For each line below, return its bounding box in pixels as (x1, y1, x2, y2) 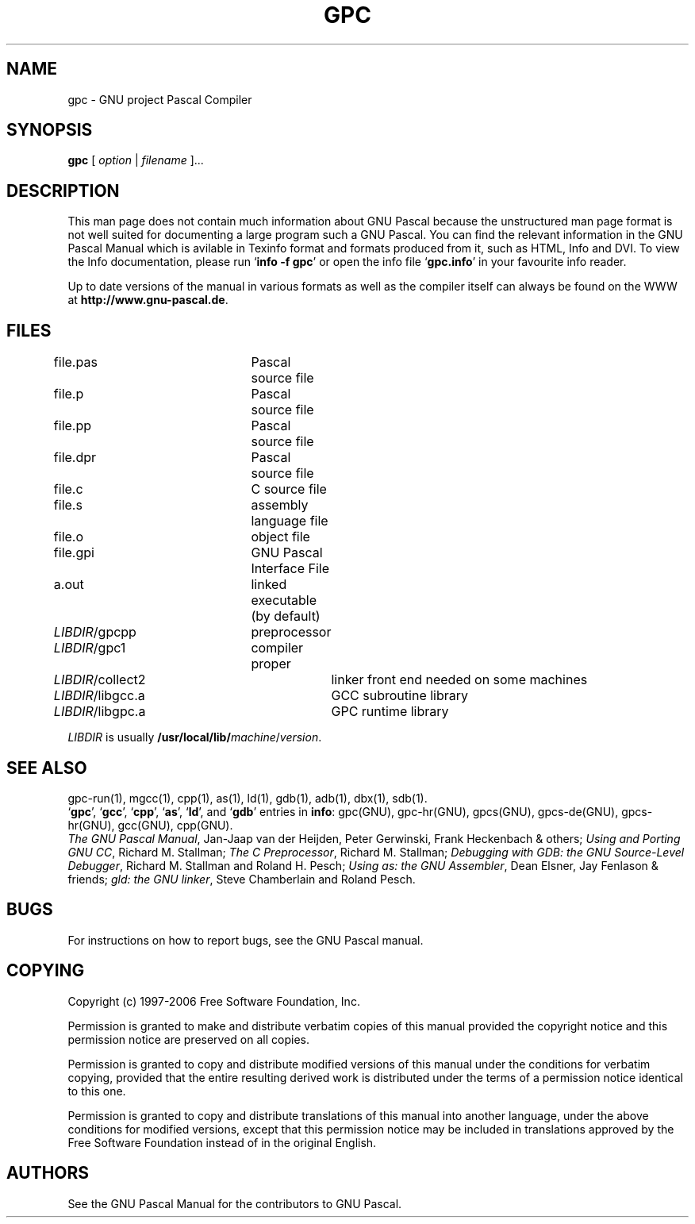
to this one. (67, 1084, 126, 1098)
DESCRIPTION (6, 180, 120, 201)
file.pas (53, 354, 98, 371)
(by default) (251, 608, 321, 625)
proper (251, 656, 291, 672)
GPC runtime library (331, 703, 449, 720)
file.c (53, 481, 83, 498)
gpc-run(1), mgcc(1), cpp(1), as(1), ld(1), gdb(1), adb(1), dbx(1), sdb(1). (67, 791, 428, 805)
